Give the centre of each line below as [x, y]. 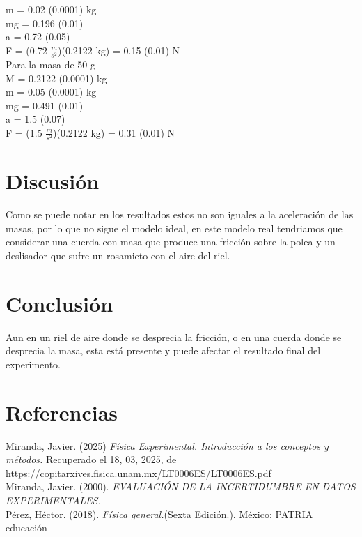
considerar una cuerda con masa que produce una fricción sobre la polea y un [171, 242]
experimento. [33, 364]
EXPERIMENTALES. [53, 500]
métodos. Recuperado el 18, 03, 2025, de [91, 459]
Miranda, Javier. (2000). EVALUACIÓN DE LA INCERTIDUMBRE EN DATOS [181, 486]
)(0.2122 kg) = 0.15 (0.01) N [119, 50]
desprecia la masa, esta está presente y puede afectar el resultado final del [163, 350]
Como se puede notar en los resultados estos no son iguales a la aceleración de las [180, 214]
